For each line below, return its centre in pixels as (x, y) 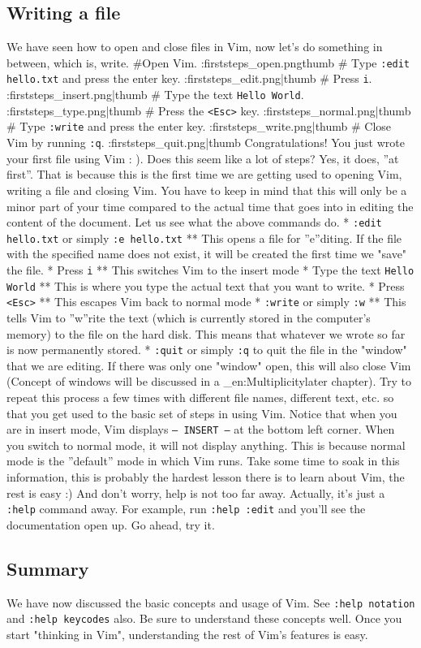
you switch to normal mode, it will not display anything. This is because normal (206, 445)
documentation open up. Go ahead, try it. (111, 524)
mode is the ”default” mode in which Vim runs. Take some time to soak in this (203, 461)
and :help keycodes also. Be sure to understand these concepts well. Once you (204, 618)
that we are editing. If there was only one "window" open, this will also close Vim (209, 365)
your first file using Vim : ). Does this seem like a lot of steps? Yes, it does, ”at (203, 158)
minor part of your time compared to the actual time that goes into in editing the (210, 206)
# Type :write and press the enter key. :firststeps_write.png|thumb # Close (199, 126)
